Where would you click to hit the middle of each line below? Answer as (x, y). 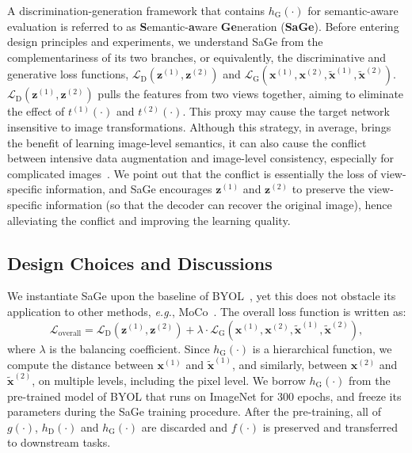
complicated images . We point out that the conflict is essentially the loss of (192, 173)
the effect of (36, 111)
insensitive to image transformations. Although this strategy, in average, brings (199, 126)
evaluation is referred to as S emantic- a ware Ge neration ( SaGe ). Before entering (203, 26)
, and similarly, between (290, 364)
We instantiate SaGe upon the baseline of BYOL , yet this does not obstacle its (202, 296)
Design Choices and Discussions (140, 263)
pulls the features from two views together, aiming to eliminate (251, 94)
